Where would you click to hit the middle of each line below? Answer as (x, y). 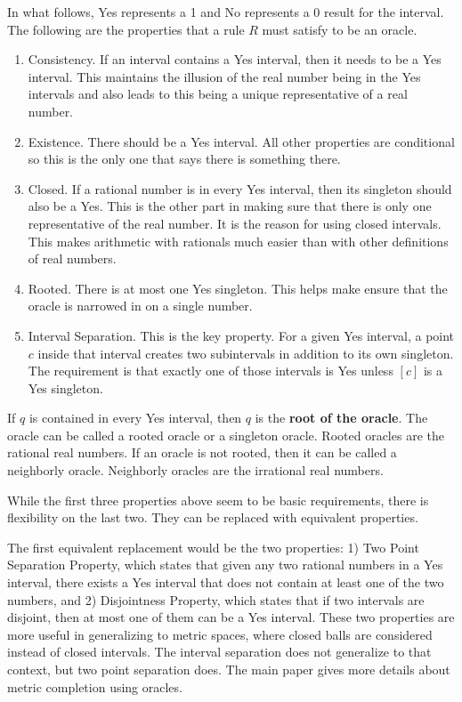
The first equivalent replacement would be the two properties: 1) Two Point (213, 547)
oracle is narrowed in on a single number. (140, 306)
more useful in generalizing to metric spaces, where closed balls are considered (220, 634)
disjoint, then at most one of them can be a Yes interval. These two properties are (231, 617)
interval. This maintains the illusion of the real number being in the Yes (224, 76)
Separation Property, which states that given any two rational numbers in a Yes (225, 565)
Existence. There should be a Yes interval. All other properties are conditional (241, 141)
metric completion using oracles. (95, 686)
